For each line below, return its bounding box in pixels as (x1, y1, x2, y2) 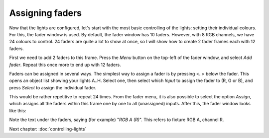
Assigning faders (9, 7, 82, 18)
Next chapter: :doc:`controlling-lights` (9, 126, 87, 132)
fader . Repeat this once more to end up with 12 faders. (9, 62, 122, 68)
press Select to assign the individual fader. (9, 84, 97, 90)
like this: (9, 107, 26, 114)
